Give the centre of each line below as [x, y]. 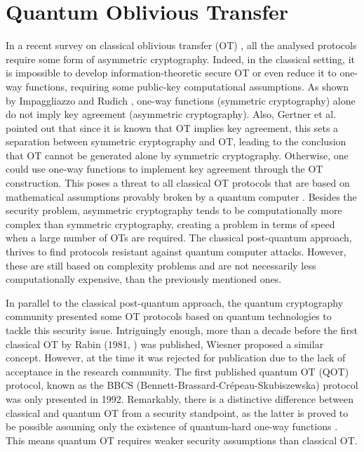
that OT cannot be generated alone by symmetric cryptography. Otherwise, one [177, 155]
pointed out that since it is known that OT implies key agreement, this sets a [172, 127]
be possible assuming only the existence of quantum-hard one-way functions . [172, 426]
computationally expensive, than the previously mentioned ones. [144, 279]
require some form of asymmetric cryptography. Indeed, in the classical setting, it [180, 59]
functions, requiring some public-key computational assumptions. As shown [187, 86]
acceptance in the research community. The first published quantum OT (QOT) [177, 371]
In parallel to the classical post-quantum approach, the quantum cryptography [175, 302]
